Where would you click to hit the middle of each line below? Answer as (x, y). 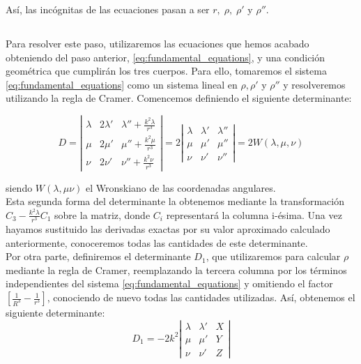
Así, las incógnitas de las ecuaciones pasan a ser (108, 9)
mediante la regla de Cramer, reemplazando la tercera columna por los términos (176, 270)
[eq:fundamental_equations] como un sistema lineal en (122, 84)
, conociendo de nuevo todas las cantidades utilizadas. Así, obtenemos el (201, 297)
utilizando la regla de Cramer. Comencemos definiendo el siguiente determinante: (179, 98)
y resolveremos (314, 84)
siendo (19, 187)
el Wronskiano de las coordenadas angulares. (180, 187)
